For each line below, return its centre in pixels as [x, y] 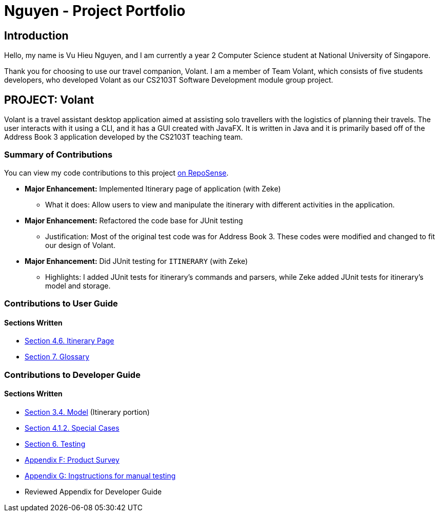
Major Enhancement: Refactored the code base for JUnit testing [134, 220]
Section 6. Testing [55, 444]
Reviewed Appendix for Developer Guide [93, 491]
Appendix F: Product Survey [72, 460]
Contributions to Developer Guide [72, 375]
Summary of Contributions [58, 155]
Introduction [36, 35]
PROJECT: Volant [49, 100]
